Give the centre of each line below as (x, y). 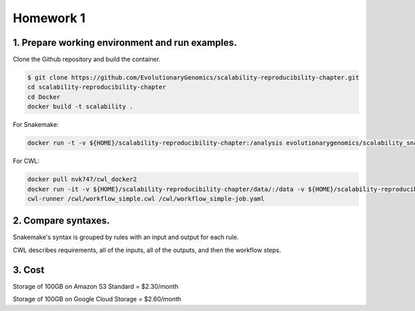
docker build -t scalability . (81, 107)
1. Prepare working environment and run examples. (125, 43)
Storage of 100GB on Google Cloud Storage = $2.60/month (97, 299)
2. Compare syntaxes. (61, 221)
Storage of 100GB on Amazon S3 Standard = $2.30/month (96, 286)
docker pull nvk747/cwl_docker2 (82, 179)
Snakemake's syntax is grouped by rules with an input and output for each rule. (126, 237)
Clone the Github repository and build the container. (87, 60)
